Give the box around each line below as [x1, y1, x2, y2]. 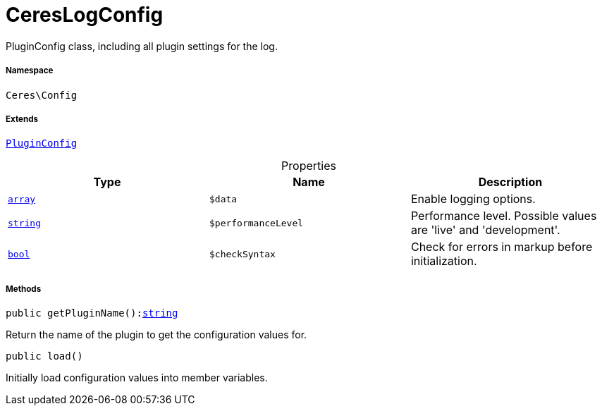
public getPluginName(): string [6, 307, 178, 319]
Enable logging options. [410, 192, 536, 207]
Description [478, 175, 543, 190]
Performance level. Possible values [410, 209, 597, 223]
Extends [6, 114, 39, 124]
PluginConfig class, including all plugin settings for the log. [6, 39, 278, 52]
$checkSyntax [209, 248, 276, 259]
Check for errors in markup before [410, 240, 593, 254]
